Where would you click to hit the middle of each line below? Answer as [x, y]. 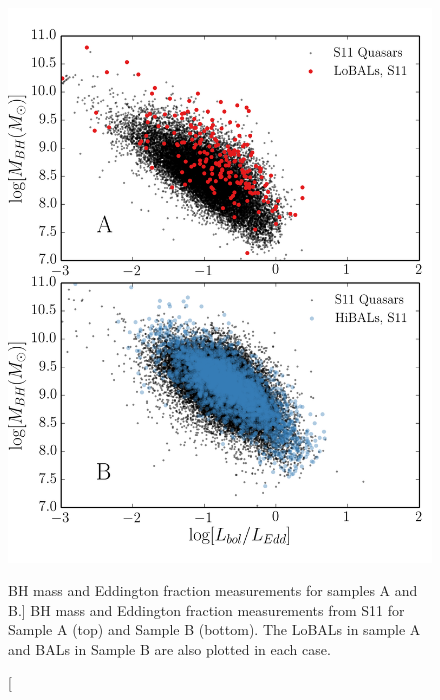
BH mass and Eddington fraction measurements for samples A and [213, 590]
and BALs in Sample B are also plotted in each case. [169, 648]
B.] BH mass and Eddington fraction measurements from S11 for [206, 609]
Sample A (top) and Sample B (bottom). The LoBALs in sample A [214, 629]
